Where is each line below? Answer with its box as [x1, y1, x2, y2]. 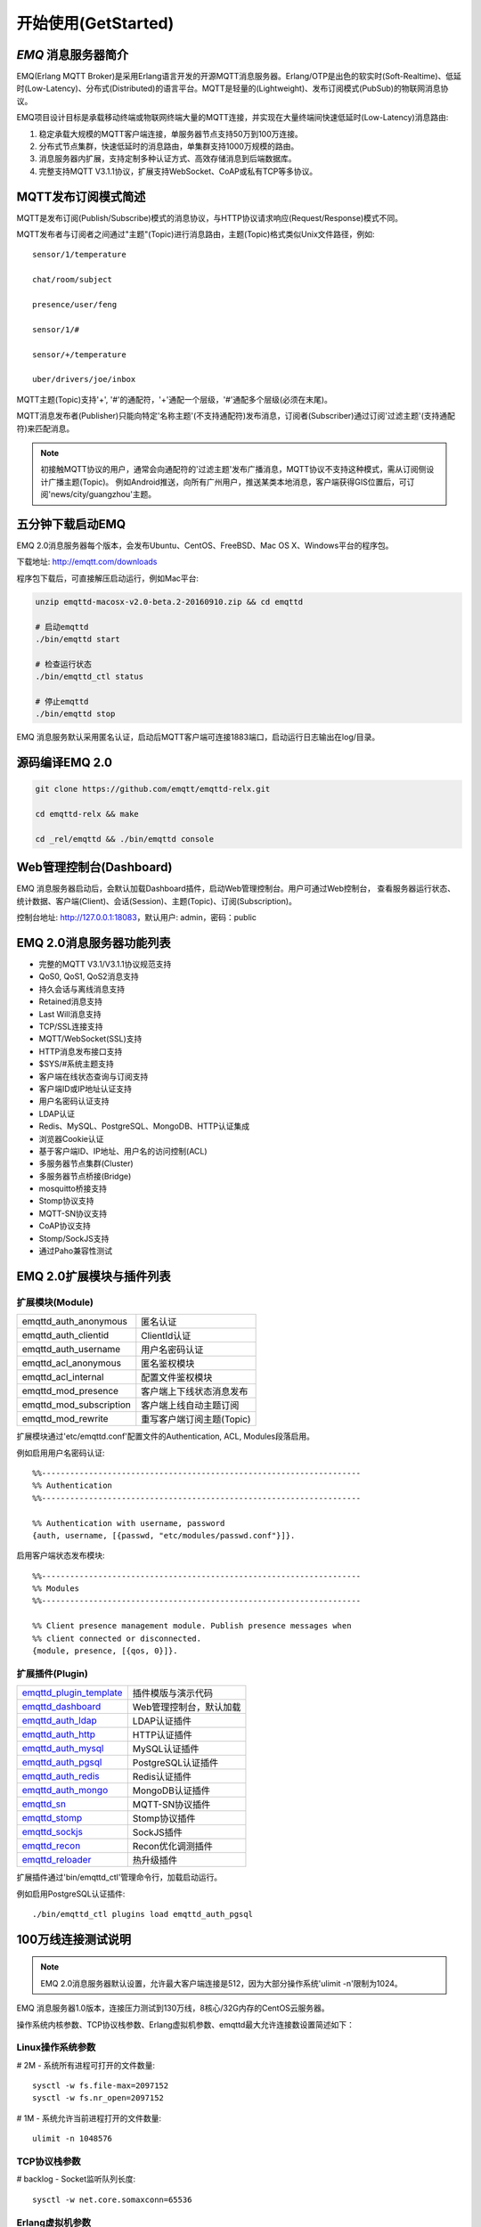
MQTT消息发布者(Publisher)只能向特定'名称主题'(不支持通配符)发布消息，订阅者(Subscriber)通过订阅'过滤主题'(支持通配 [16, 411, 456, 421]
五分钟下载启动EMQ [16, 517, 126, 532]
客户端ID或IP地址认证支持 [38, 1083, 133, 1094]
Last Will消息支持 [38, 1008, 102, 1019]
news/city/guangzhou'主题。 [50, 489, 157, 500]
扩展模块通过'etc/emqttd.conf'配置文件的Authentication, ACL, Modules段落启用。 [16, 1431, 315, 1442]
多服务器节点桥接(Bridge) [38, 1171, 132, 1181]
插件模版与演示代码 [132, 1687, 214, 1700]
